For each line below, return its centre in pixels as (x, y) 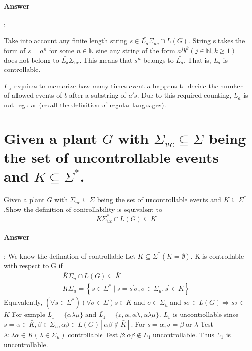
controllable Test (93, 334)
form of (15, 50)
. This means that (106, 60)
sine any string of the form (135, 50)
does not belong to (32, 60)
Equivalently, (23, 302)
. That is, (197, 60)
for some (62, 50)
